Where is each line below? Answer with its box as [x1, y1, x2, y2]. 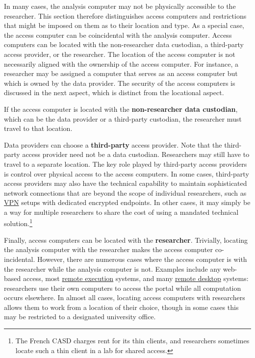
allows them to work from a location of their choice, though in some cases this [4, 302, 239, 312]
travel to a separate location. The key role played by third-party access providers [4, 158, 247, 169]
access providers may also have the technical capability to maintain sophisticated [4, 178, 247, 188]
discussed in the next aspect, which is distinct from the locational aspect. [4, 87, 224, 98]
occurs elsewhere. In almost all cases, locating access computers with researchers [4, 292, 245, 303]
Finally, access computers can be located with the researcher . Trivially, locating [4, 234, 248, 245]
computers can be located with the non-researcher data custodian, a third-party [4, 39, 244, 50]
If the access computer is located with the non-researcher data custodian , [4, 103, 238, 114]
